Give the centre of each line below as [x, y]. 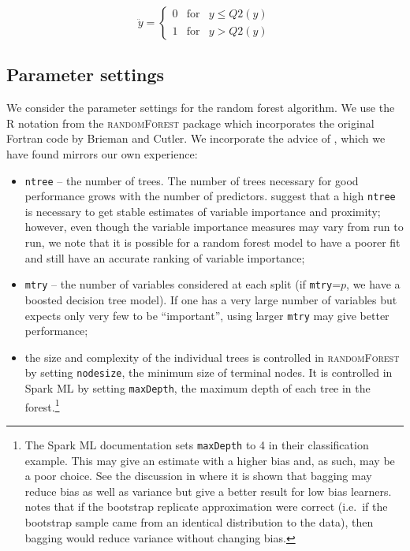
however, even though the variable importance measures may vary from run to [214, 227]
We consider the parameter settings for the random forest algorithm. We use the [201, 108]
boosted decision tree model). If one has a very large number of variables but [211, 299]
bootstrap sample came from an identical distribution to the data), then [199, 521]
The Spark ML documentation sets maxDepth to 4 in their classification [197, 444]
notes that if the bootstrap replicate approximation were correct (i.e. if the [206, 506]
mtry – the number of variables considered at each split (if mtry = [183, 284]
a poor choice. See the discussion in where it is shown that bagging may [198, 476]
